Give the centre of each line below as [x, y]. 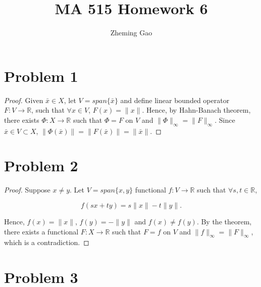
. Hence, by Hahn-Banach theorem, [196, 110]
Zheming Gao [131, 33]
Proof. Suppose [27, 190]
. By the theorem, [224, 221]
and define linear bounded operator [175, 100]
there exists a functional [41, 231]
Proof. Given [24, 100]
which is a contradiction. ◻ [47, 242]
